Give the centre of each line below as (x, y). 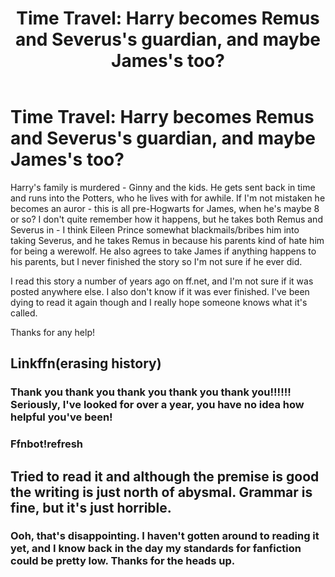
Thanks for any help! (52, 332)
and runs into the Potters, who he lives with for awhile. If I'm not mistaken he (168, 198)
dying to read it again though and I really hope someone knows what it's (159, 302)
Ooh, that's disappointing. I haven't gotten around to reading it (165, 536)
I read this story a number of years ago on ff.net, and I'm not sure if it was (162, 281)
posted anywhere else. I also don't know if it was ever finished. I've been (160, 291)
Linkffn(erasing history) (86, 363)
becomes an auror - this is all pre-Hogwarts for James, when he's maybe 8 (165, 208)
